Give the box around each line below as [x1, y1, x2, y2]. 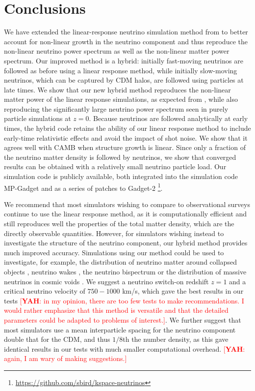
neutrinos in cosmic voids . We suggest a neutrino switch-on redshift [4, 276, 209, 286]
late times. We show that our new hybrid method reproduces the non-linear [4, 84, 231, 94]
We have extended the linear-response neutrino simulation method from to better [4, 27, 248, 37]
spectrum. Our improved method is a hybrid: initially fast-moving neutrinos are [4, 55, 243, 65]
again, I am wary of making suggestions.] [4, 353, 127, 363]
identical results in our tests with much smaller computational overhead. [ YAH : [4, 343, 245, 354]
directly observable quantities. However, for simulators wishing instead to [4, 228, 224, 238]
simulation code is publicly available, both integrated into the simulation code [4, 171, 238, 181]
